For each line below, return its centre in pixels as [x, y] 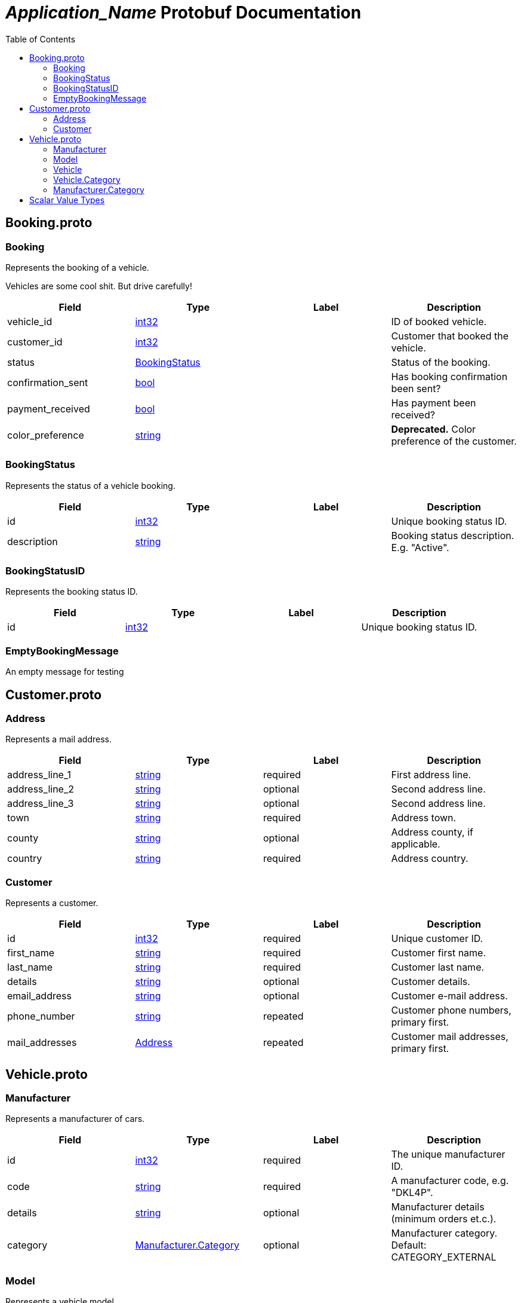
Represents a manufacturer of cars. [75, 1119]
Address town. [424, 818]
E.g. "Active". [420, 547]
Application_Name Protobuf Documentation [184, 13]
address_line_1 [39, 775]
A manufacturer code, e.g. [450, 1181]
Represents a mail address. [58, 739]
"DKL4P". [412, 1193]
